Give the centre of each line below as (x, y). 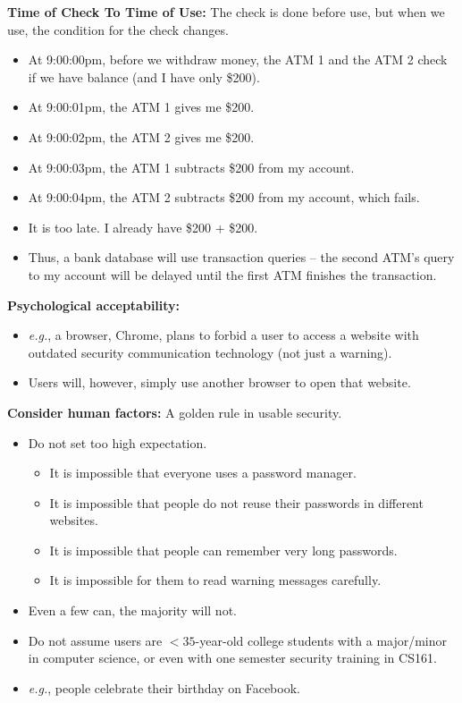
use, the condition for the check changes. (118, 29)
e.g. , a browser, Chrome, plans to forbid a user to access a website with (223, 335)
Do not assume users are (95, 640)
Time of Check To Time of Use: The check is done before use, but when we (226, 12)
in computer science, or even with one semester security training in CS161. (232, 658)
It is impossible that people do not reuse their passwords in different (236, 502)
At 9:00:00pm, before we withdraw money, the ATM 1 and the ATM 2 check (238, 59)
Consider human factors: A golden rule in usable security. (175, 412)
